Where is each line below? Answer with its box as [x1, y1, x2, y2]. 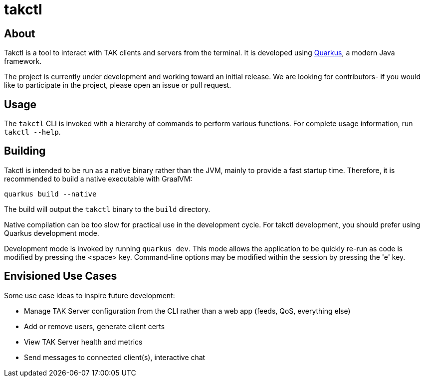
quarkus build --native [4, 190, 97, 198]
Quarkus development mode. [4, 228, 99, 237]
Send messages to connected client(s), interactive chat [24, 353, 206, 362]
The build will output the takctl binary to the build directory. [4, 204, 211, 213]
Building [4, 145, 46, 158]
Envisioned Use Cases [4, 270, 117, 283]
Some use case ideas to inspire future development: [4, 291, 175, 300]
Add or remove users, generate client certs [24, 322, 165, 331]
